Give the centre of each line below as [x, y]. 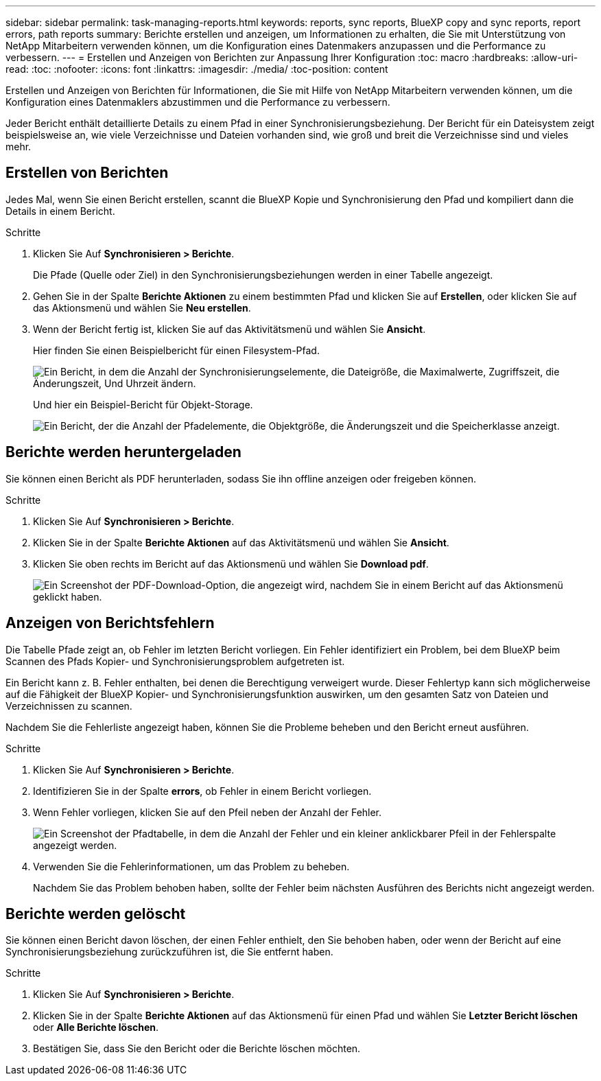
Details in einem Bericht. [60, 211]
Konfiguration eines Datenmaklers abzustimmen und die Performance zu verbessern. [198, 102]
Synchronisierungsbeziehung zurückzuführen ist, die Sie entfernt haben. [169, 952]
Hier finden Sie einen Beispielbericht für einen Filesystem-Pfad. [176, 350]
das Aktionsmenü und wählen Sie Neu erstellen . [142, 307]
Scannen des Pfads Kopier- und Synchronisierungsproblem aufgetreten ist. [175, 661]
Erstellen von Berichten [87, 173]
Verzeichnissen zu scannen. [69, 706]
